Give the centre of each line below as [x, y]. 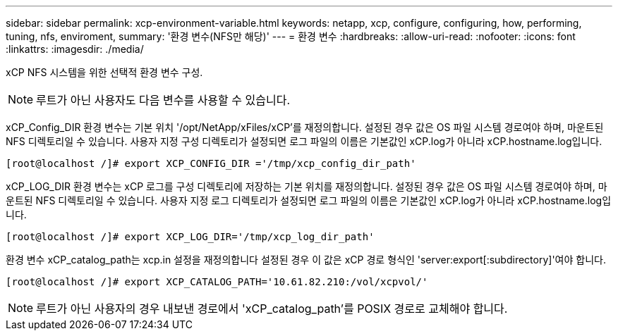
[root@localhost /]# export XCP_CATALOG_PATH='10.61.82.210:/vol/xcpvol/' [217, 282]
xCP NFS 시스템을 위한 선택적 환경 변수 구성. [104, 72]
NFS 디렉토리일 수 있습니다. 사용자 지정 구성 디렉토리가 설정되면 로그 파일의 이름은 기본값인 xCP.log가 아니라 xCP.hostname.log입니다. [304, 141]
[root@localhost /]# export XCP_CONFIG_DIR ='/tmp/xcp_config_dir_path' [211, 163]
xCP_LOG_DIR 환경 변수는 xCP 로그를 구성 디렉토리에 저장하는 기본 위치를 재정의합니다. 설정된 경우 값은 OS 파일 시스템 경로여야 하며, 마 [307, 186]
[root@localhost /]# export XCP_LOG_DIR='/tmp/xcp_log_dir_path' [190, 237]
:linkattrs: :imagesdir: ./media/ [75, 49]
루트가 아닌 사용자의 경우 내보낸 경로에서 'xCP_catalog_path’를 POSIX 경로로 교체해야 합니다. [272, 309]
